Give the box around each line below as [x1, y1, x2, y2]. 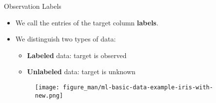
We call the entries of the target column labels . [15, 17, 158, 27]
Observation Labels [4, 1, 61, 11]
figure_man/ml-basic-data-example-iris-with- [63, 83, 213, 91]
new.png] [35, 92, 63, 99]
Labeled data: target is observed [27, 50, 127, 60]
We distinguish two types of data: [15, 34, 116, 44]
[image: [35, 83, 59, 91]
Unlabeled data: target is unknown [27, 66, 136, 77]
